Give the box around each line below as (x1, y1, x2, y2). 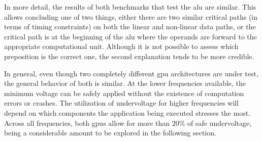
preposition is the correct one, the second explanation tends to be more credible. (4, 51, 254, 61)
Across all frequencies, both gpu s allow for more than (4, 117, 170, 128)
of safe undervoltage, (187, 117, 252, 128)
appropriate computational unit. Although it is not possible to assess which (4, 41, 239, 52)
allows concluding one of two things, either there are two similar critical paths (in (4, 11, 258, 22)
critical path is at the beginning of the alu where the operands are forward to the (4, 31, 257, 41)
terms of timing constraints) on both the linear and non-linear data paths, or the (4, 21, 256, 32)
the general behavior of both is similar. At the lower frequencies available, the (4, 78, 246, 88)
